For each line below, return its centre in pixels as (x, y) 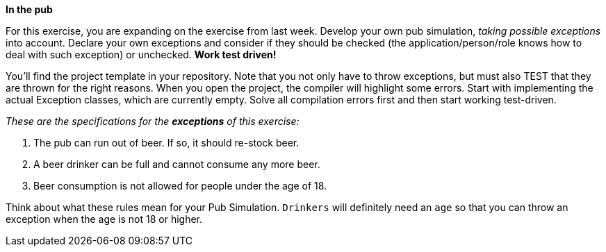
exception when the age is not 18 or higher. (104, 219)
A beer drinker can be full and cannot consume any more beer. (177, 164)
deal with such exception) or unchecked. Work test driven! (141, 54)
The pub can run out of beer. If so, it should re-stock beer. (166, 143)
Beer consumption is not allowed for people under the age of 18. (180, 186)
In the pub (29, 9)
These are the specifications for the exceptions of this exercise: (153, 121)
